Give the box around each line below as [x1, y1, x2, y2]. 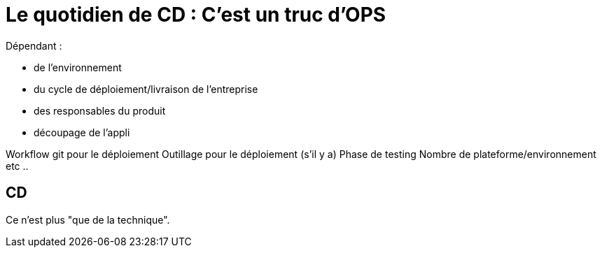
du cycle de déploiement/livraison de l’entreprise [34, 82, 258, 95]
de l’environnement [34, 61, 122, 73]
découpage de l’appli [34, 126, 130, 138]
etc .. [6, 159, 29, 172]
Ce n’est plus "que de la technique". [6, 213, 170, 226]
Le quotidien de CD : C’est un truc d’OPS [6, 3, 386, 27]
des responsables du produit [34, 104, 166, 117]
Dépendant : [6, 39, 62, 52]
